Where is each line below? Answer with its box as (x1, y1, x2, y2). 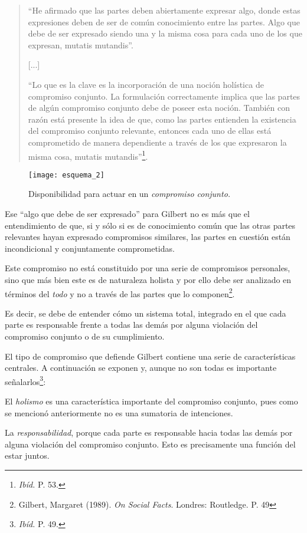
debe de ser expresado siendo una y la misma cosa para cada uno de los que (28, 27, 302, 40)
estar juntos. (5, 449, 50, 462)
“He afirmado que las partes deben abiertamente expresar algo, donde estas (28, 4, 301, 16)
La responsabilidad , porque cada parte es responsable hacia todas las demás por (5, 426, 293, 439)
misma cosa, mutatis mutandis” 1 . (28, 148, 148, 162)
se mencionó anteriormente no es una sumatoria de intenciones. (5, 406, 233, 419)
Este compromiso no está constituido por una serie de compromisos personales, (5, 262, 290, 274)
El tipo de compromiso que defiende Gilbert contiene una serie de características (5, 350, 296, 362)
